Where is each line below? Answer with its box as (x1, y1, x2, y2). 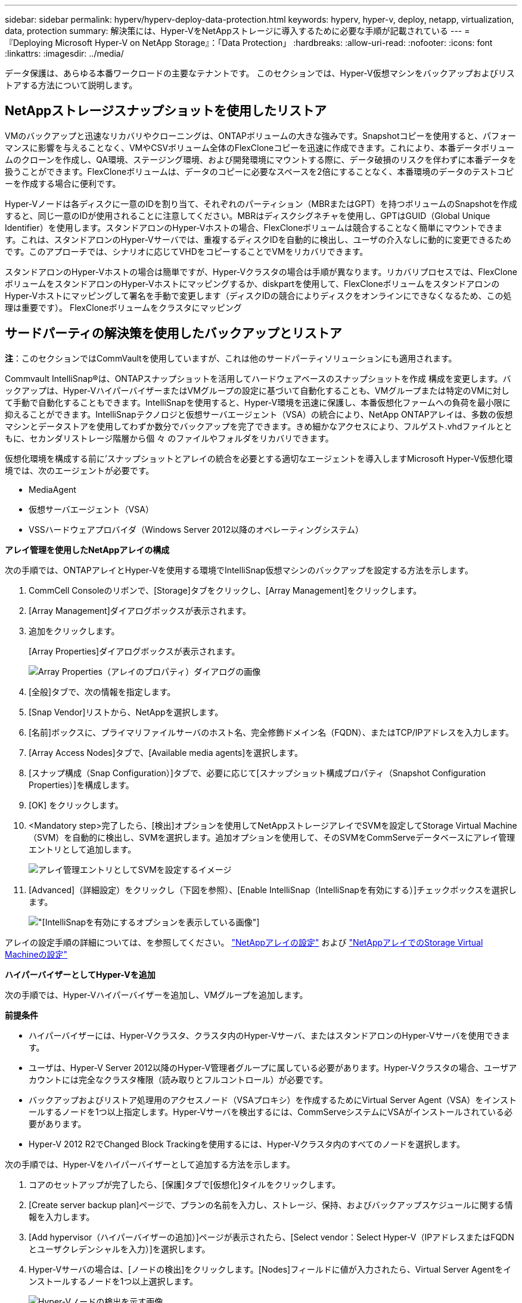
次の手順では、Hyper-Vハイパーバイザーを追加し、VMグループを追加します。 (5, 989, 308, 1000)
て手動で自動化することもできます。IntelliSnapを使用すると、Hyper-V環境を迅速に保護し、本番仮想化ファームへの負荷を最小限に (5, 397, 511, 407)
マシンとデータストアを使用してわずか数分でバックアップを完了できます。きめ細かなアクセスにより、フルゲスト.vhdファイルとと (5, 421, 512, 431)
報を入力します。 (29, 1211, 95, 1222)
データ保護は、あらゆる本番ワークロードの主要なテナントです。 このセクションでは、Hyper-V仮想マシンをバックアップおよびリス (5, 68, 515, 78)
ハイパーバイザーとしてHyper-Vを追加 (5, 969, 156, 980)
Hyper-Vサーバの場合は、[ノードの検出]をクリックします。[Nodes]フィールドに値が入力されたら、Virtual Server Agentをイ (29, 1264, 512, 1274)
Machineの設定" (5, 949, 68, 959)
